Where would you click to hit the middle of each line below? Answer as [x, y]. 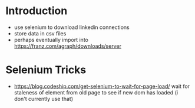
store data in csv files [40, 33]
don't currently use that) [44, 99]
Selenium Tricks [46, 70]
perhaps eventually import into [51, 40]
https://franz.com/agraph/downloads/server [68, 46]
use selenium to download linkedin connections [72, 27]
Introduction [37, 11]
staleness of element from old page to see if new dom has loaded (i [96, 92]
